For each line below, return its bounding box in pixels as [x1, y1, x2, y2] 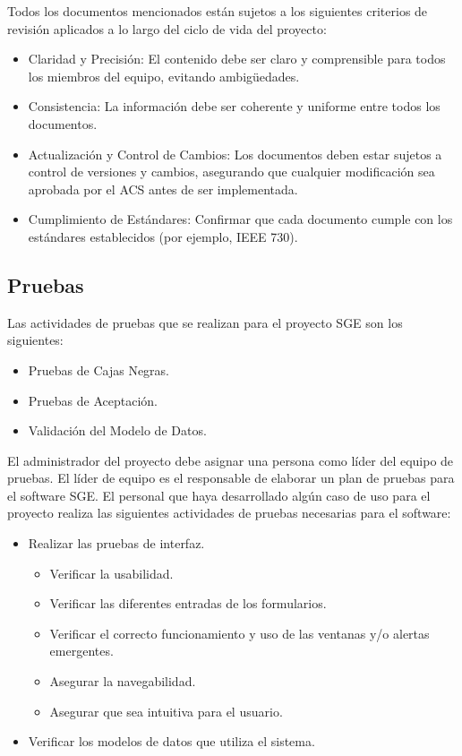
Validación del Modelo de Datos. [28, 421, 207, 440]
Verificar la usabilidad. [49, 563, 174, 582]
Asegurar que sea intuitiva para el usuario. [49, 701, 283, 720]
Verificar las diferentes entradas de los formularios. [49, 594, 327, 613]
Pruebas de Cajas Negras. [28, 360, 170, 379]
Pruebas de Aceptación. [28, 391, 158, 409]
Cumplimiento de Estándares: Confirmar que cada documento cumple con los [28, 210, 453, 228]
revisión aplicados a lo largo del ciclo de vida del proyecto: [7, 19, 327, 38]
